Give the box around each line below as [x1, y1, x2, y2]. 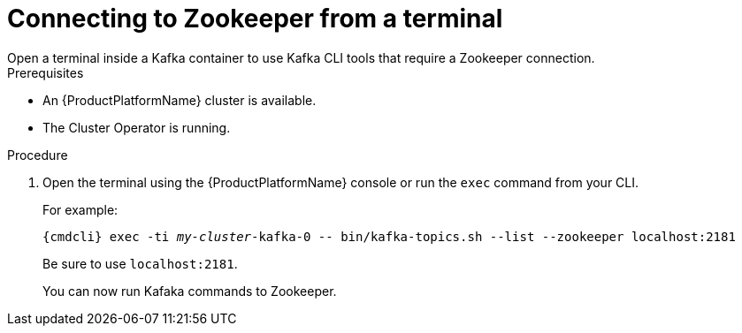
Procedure [7, 147, 68, 163]
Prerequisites [7, 64, 84, 80]
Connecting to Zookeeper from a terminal [7, 4, 503, 34]
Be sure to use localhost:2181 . [42, 255, 238, 271]
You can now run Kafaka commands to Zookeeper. [42, 283, 337, 299]
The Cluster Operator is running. [42, 119, 231, 135]
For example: [42, 201, 119, 217]
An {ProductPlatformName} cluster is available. [42, 92, 317, 108]
